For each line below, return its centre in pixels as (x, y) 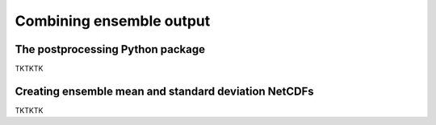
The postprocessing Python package (110, 49)
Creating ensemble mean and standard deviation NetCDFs (164, 91)
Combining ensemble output (113, 21)
